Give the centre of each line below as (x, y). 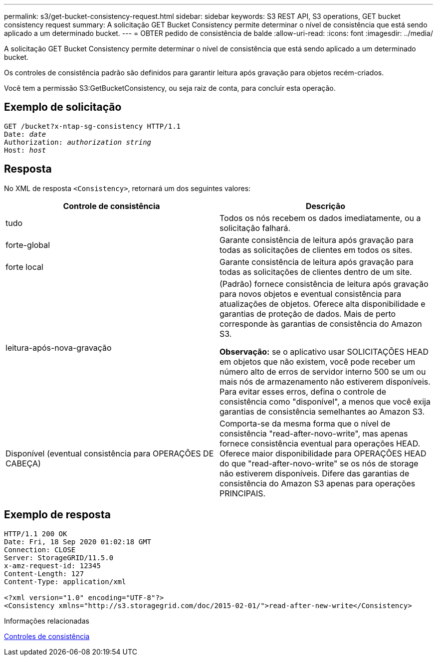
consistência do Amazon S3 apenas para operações (318, 483)
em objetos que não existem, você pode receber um (318, 361)
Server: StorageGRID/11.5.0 (59, 557)
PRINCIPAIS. (243, 493)
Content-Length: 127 (44, 573)
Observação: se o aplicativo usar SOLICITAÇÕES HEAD (324, 351)
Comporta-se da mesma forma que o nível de (305, 423)
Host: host (25, 150)
